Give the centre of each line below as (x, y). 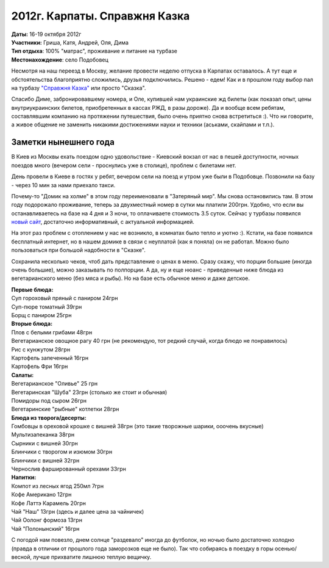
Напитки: (24, 477)
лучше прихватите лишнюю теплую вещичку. (92, 557)
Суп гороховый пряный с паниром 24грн (65, 298)
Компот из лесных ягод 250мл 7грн (57, 486)
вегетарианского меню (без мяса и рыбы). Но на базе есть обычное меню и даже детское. (130, 278)
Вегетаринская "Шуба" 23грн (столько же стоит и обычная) (89, 392)
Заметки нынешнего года (63, 142)
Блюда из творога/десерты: (49, 417)
